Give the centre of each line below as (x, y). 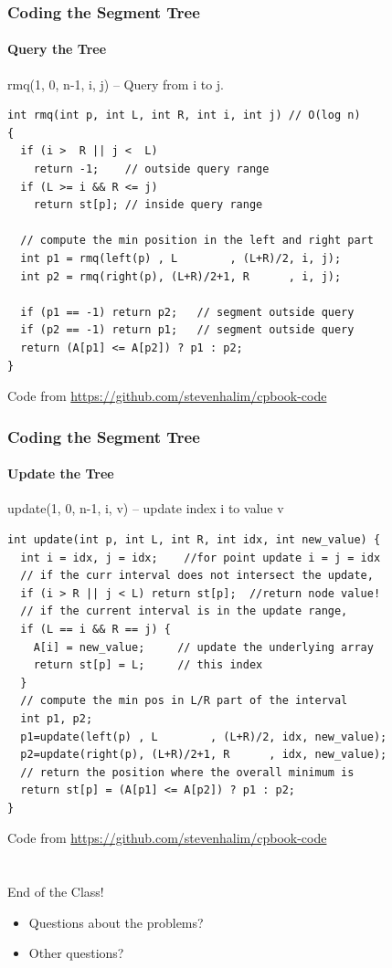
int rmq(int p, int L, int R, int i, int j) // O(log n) (184, 116)
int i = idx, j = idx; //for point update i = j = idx (201, 558)
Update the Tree (61, 473)
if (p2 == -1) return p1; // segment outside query (187, 330)
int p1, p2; (57, 718)
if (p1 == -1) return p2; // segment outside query (187, 312)
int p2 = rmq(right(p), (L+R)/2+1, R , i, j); (181, 276)
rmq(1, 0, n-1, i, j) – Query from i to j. (116, 84)
